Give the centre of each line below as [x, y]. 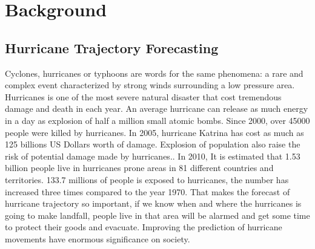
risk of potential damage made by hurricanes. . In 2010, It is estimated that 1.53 [153, 156]
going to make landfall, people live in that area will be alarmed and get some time [157, 215]
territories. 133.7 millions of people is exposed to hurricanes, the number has [147, 179]
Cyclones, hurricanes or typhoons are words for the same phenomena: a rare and [154, 73]
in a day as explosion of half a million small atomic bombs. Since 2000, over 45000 [157, 120]
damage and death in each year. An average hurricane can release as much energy [157, 108]
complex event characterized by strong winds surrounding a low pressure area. [150, 85]
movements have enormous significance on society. [98, 238]
